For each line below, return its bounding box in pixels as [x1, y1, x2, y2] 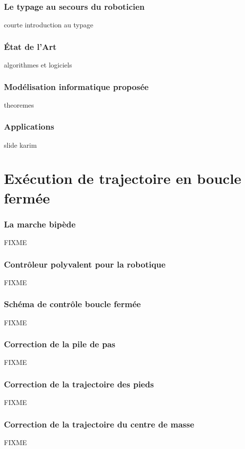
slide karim [4, 139, 37, 150]
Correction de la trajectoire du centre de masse [4, 418, 194, 430]
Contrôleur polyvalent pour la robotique [4, 258, 166, 270]
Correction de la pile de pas [4, 338, 116, 350]
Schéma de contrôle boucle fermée [4, 298, 141, 310]
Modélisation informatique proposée [4, 80, 149, 92]
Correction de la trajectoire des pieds [4, 378, 154, 390]
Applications [4, 120, 54, 133]
